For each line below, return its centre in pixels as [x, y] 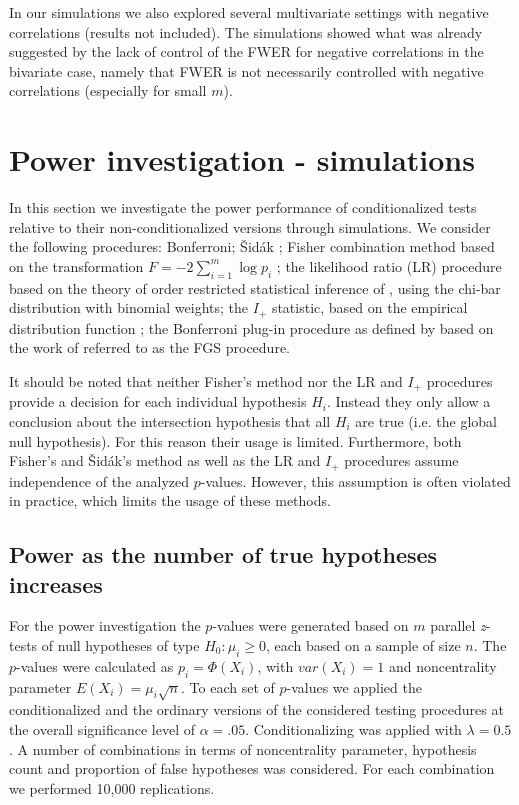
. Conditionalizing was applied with [353, 728]
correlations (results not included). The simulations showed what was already [246, 31]
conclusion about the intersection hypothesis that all [170, 420]
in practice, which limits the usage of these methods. [170, 500]
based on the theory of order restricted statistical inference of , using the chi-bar [255, 287]
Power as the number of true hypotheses [223, 554]
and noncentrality [442, 665]
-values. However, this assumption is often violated [355, 480]
